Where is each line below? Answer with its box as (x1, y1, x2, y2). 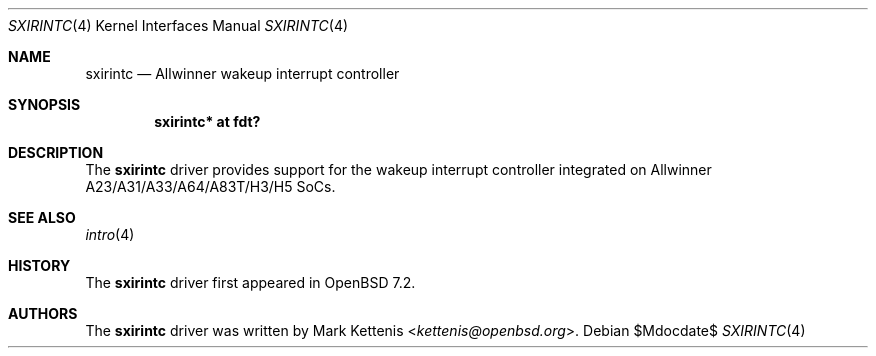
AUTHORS (8, 305, 78, 322)
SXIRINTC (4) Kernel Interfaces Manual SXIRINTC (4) (8, 17, 349, 34)
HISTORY (8, 257, 71, 274)
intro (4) (85, 226, 135, 243)
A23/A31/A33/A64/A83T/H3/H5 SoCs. (85, 178, 336, 195)
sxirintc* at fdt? (154, 113, 261, 130)
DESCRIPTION (8, 144, 104, 161)
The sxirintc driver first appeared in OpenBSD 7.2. (85, 274, 416, 291)
